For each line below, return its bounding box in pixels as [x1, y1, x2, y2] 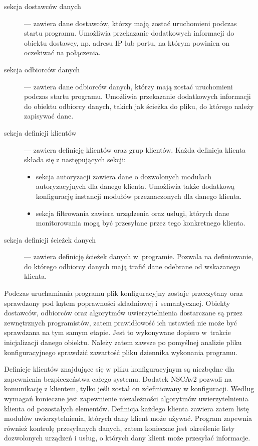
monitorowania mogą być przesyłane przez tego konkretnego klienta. [36, 217, 245, 228]
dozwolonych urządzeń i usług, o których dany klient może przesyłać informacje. [4, 432, 250, 443]
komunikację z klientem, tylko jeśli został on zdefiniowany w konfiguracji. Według [4, 383, 254, 394]
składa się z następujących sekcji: [24, 154, 126, 165]
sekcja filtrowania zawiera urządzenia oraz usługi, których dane [36, 207, 229, 218]
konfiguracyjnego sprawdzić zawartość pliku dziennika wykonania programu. [4, 347, 237, 357]
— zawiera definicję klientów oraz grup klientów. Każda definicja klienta [24, 144, 246, 155]
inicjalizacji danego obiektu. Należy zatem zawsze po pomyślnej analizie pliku [4, 337, 242, 348]
